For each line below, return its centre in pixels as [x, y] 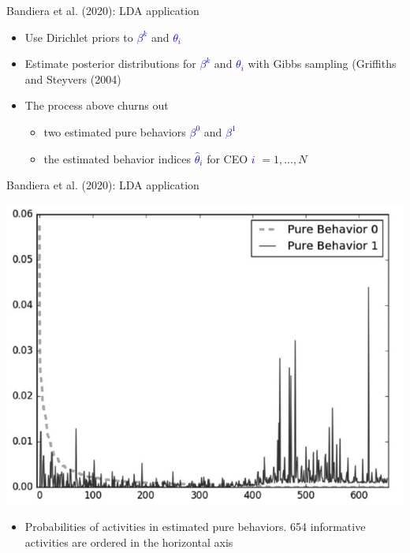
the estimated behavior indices [117, 158]
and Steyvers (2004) [73, 78]
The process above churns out [97, 105]
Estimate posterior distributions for [110, 64]
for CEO [227, 158]
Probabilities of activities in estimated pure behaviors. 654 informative [195, 527]
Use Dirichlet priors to [79, 37]
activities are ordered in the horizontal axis [129, 542]
